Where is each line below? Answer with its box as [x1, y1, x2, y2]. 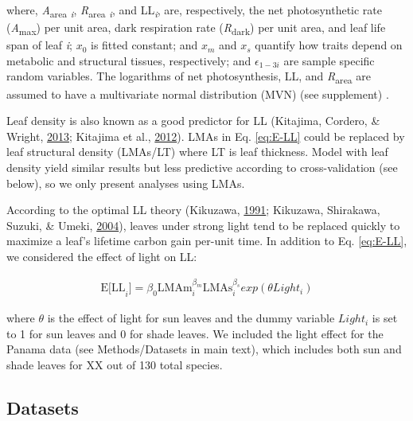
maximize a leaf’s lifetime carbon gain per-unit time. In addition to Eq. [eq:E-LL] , [6, 232, 407, 249]
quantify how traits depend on [255, 37, 403, 53]
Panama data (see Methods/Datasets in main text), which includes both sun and [6, 341, 402, 357]
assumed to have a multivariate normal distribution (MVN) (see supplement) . [6, 85, 389, 102]
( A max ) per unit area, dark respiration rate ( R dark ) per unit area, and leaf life [6, 19, 386, 37]
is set [372, 310, 398, 326]
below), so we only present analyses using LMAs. [6, 174, 245, 191]
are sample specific [283, 52, 375, 68]
